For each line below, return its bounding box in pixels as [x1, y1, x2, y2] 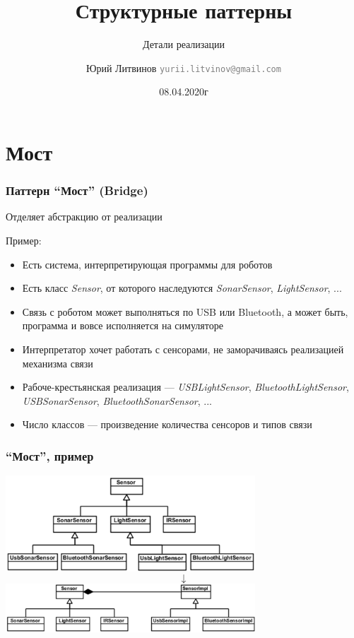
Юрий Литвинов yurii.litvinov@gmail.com [86, 60, 281, 75]
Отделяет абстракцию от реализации [6, 209, 163, 224]
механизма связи [22, 355, 93, 370]
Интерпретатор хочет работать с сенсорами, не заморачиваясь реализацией [22, 341, 344, 356]
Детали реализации [142, 37, 225, 52]
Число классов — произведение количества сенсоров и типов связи [22, 417, 312, 432]
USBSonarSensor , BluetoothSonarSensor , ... [22, 393, 212, 408]
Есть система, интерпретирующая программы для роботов [22, 256, 273, 271]
